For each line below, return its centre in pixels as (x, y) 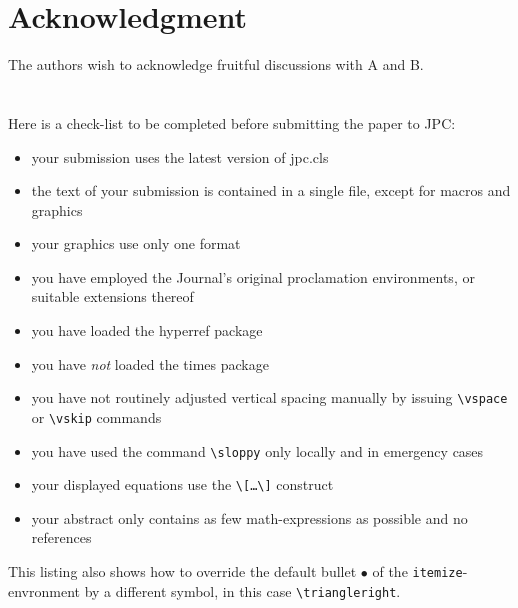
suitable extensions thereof (112, 296)
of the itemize (417, 571)
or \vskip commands (96, 416)
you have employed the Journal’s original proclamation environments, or (253, 276)
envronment (44, 590)
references (61, 537)
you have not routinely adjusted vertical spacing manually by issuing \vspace (269, 397)
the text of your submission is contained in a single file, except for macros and (271, 190)
